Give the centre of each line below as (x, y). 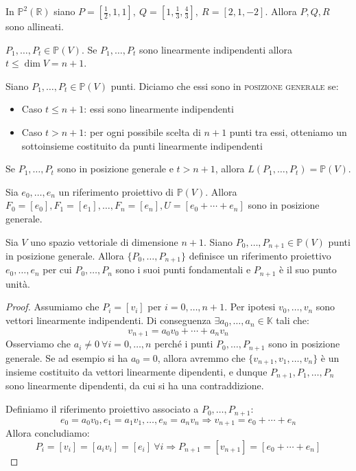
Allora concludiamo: (48, 432)
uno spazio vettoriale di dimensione (104, 241)
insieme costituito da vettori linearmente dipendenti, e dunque (137, 372)
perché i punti (184, 344)
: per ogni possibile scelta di (142, 131)
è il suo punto (308, 269)
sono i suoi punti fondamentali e (183, 269)
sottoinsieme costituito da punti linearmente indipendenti (142, 145)
